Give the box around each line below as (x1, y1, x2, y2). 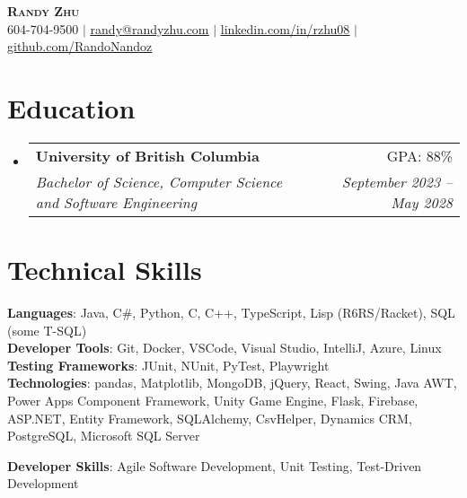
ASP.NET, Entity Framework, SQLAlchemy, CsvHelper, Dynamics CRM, (7, 408, 412, 427)
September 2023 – (341, 170, 453, 192)
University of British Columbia (35, 144, 260, 166)
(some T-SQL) (7, 320, 87, 339)
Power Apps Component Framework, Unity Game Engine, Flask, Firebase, (7, 391, 419, 409)
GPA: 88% (386, 144, 453, 166)
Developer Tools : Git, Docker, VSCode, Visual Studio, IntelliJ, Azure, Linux (7, 338, 442, 357)
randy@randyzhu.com (90, 19, 209, 38)
